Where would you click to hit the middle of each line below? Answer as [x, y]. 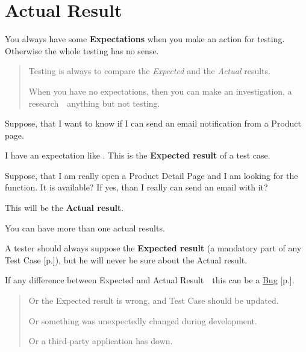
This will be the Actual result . [64, 208]
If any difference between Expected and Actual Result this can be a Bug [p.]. [150, 280]
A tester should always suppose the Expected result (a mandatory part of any [153, 248]
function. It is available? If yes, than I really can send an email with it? [136, 187]
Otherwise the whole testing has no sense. [82, 50]
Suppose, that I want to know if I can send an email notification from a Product [153, 123]
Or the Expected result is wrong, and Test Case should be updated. [154, 300]
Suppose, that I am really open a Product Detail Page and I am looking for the [151, 175]
